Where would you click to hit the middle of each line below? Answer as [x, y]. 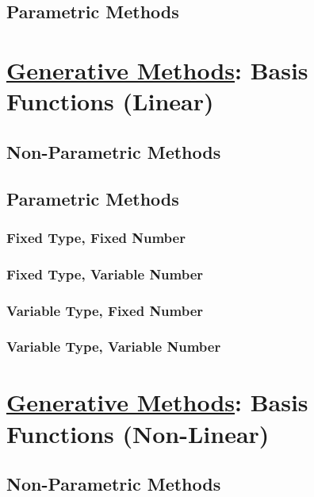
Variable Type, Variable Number [114, 347]
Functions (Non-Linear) [138, 433]
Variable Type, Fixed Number [105, 310]
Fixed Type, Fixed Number [96, 237]
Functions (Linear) [110, 101]
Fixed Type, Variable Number [105, 274]
